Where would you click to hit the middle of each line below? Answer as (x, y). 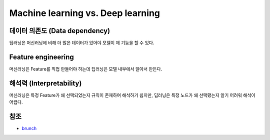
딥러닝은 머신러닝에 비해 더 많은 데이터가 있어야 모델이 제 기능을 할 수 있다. (82, 43)
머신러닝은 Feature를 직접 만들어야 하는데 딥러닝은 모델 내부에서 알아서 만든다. (86, 69)
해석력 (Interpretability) (45, 83)
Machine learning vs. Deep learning (84, 13)
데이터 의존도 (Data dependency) (60, 31)
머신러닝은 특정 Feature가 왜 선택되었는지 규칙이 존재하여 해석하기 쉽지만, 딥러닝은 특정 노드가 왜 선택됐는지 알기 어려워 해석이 (132, 95)
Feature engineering (42, 57)
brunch (29, 128)
